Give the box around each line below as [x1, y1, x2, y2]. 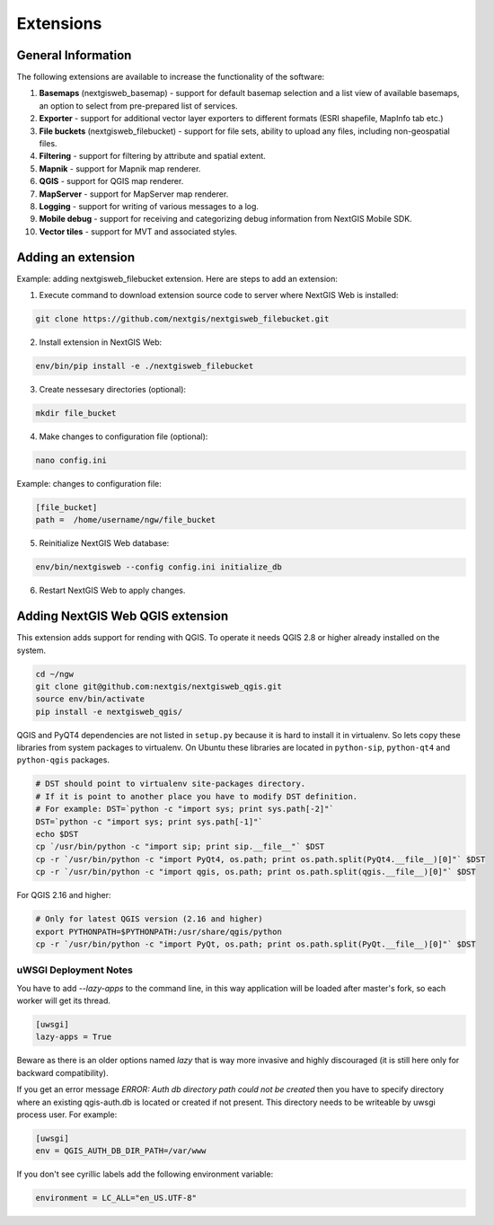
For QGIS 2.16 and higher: [16, 890, 111, 901]
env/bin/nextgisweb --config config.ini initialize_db [35, 562, 282, 572]
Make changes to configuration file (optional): [39, 431, 208, 442]
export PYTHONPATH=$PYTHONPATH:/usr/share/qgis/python [35, 926, 282, 937]
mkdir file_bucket [35, 408, 117, 418]
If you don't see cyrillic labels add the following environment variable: [16, 1168, 274, 1180]
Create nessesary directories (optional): [39, 383, 187, 394]
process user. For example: [16, 1109, 118, 1120]
